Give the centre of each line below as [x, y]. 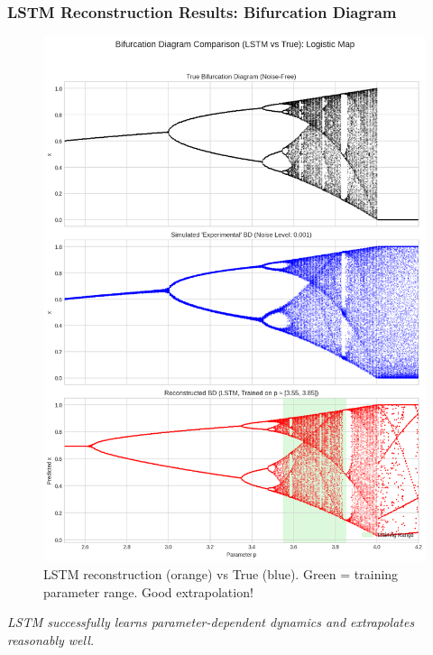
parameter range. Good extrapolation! [148, 591]
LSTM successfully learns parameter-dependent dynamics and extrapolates [211, 622]
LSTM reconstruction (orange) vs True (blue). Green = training [221, 574]
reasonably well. [51, 639]
